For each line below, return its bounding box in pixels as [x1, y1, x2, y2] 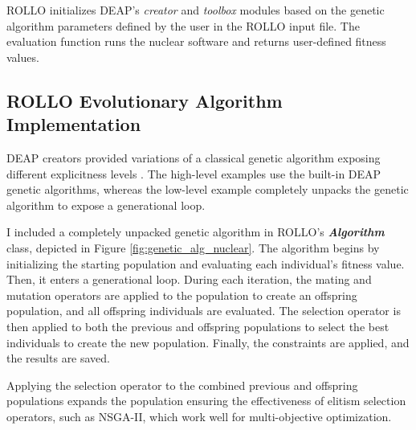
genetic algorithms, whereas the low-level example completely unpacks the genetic [6, 181, 409, 198]
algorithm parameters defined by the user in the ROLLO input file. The [6, 17, 360, 34]
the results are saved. [6, 350, 111, 367]
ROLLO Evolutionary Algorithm [6, 88, 283, 113]
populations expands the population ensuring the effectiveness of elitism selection [6, 392, 406, 409]
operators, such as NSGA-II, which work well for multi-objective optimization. [6, 407, 392, 424]
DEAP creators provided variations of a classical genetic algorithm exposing [6, 149, 381, 166]
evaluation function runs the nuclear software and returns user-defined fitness [6, 33, 386, 50]
